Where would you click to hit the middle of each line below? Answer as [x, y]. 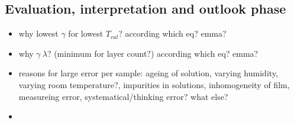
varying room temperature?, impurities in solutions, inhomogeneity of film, [154, 84]
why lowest [38, 33]
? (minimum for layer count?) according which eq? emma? [153, 53]
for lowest [86, 33]
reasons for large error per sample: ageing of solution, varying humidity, [148, 73]
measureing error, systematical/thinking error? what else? [123, 96]
